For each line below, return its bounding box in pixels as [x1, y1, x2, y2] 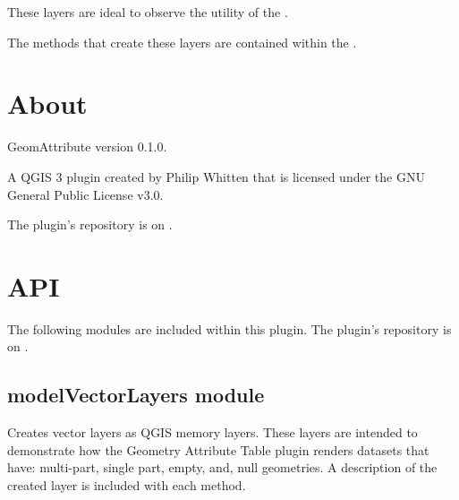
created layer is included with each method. [7, 475, 246, 494]
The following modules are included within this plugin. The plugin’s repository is [7, 319, 452, 338]
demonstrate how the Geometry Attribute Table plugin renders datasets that [7, 440, 429, 459]
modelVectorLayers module [7, 381, 265, 409]
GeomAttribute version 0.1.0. [7, 137, 167, 156]
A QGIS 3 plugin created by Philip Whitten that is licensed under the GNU [7, 167, 425, 185]
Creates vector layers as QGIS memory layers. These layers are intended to [7, 423, 418, 442]
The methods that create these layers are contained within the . [7, 32, 357, 51]
